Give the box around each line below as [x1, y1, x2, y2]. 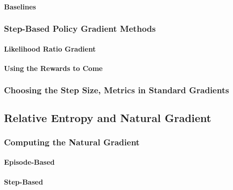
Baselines [4, 1, 36, 11]
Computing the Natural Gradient [4, 135, 140, 148]
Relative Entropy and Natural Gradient [4, 110, 211, 125]
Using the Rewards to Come [4, 63, 103, 73]
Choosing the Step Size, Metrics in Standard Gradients [4, 84, 229, 96]
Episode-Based [4, 157, 55, 167]
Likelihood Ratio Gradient [4, 43, 96, 54]
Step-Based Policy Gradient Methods [4, 22, 156, 35]
